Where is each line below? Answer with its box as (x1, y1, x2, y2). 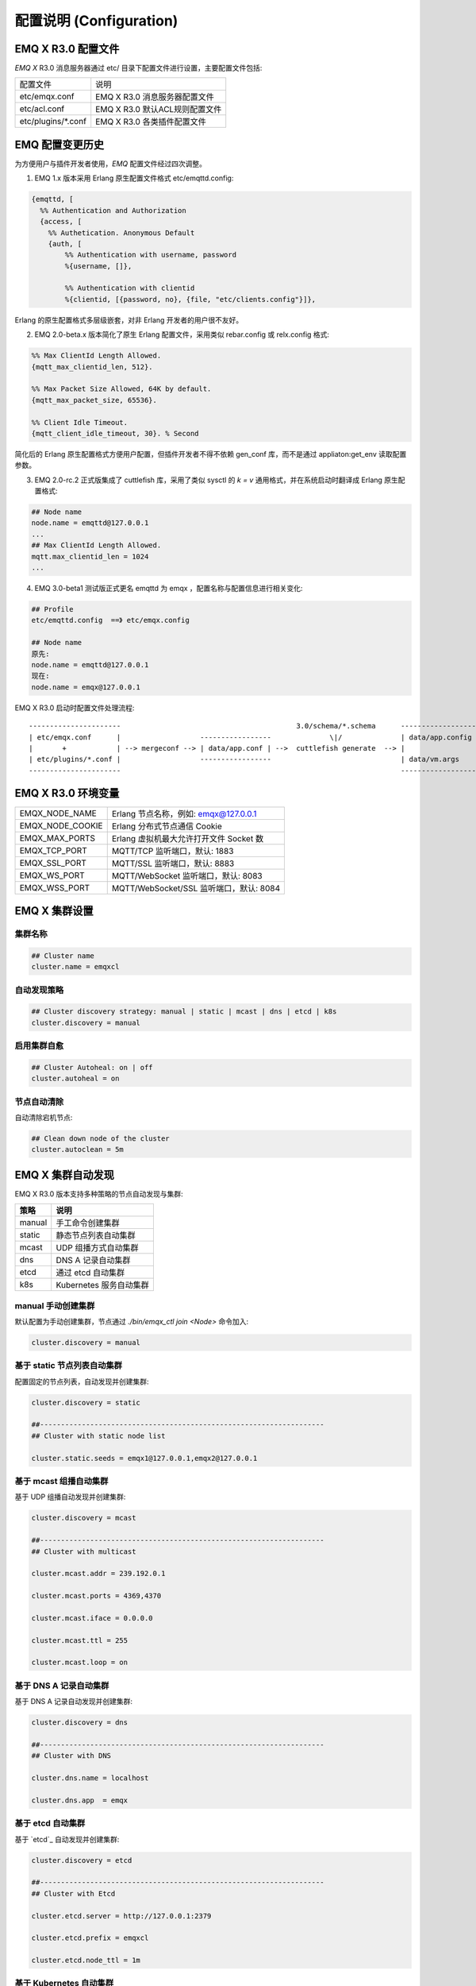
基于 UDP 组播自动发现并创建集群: (14, 1492, 126, 1501)
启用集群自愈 (14, 1041, 64, 1052)
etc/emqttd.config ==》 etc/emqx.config (31, 616, 190, 625)
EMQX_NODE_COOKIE (19, 820, 103, 831)
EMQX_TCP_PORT (19, 844, 87, 856)
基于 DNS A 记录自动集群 (14, 1680, 109, 1691)
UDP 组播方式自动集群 (56, 1242, 139, 1254)
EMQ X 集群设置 (14, 904, 94, 918)
